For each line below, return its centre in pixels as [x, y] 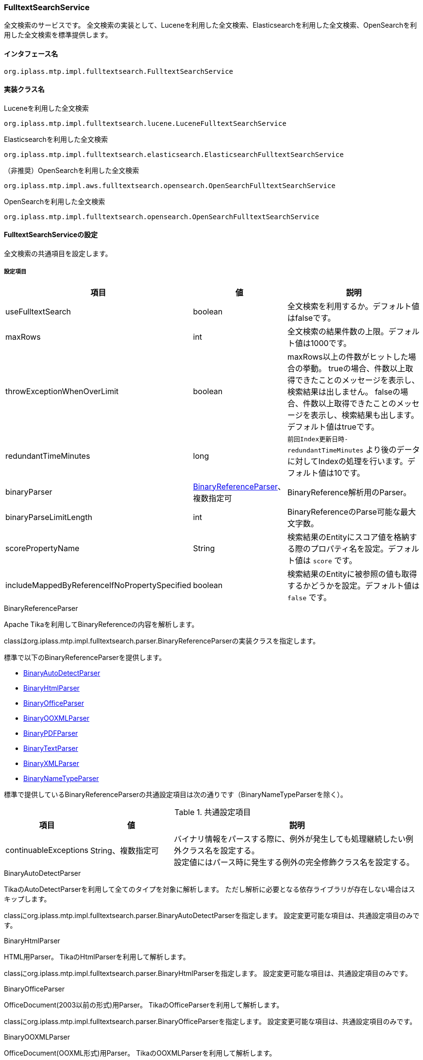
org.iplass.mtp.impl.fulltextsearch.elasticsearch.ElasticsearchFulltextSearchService [174, 154]
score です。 [335, 560]
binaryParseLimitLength [49, 517]
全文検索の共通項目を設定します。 [58, 254]
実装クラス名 [24, 89]
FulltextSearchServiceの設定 [51, 235]
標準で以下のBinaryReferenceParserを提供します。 [85, 657]
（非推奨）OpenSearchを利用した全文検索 [72, 170]
